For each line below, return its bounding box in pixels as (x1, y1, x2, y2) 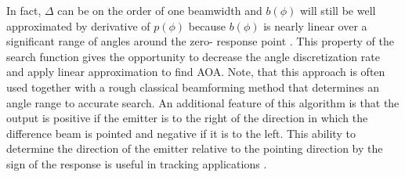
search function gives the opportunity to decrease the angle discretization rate (6, 48, 380, 64)
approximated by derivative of (6, 17, 150, 34)
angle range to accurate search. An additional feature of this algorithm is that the (6, 94, 400, 110)
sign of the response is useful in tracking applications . (6, 155, 267, 172)
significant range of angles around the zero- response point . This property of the (6, 33, 394, 49)
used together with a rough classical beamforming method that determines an (6, 78, 380, 95)
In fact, (6, 2, 42, 18)
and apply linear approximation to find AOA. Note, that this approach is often (6, 63, 385, 80)
